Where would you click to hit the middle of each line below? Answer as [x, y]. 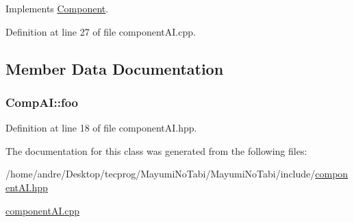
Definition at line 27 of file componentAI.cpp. [101, 31]
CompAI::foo [42, 102]
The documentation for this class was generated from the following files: [156, 150]
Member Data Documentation [115, 68]
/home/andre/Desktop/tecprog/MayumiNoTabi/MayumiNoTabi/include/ [161, 174]
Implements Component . [57, 8]
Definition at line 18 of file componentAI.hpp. [101, 128]
